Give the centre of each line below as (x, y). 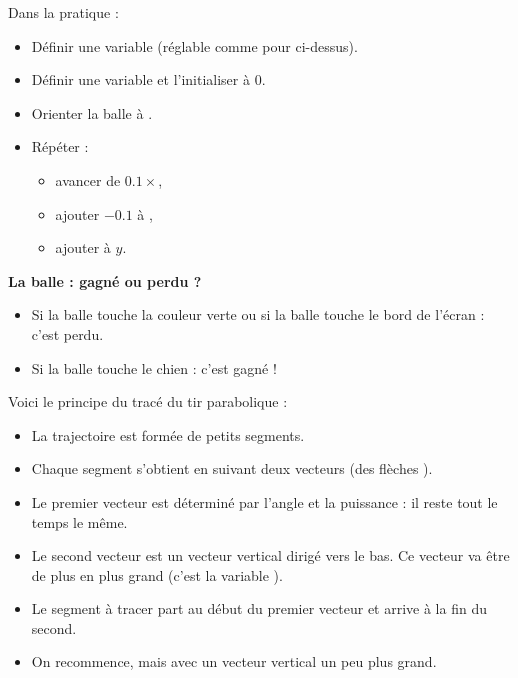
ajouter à (83, 247)
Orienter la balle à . (92, 112)
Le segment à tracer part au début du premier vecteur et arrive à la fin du (259, 608)
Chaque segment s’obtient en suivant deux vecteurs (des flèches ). (232, 468)
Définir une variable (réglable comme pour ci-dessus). (194, 45)
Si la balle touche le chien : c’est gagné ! (154, 367)
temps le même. (79, 521)
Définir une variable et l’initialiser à (140, 79)
